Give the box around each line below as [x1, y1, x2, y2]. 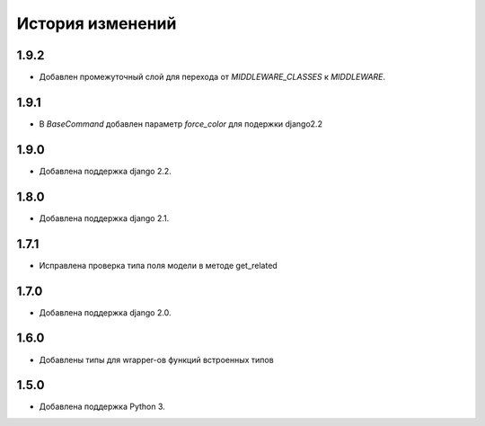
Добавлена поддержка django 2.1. [39, 212, 170, 224]
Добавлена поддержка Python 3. [39, 401, 165, 413]
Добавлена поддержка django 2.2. [39, 165, 172, 176]
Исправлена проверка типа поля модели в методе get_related [39, 260, 278, 271]
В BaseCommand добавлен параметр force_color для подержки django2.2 [39, 118, 323, 129]
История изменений [16, 13, 177, 33]
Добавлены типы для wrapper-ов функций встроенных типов [39, 354, 274, 365]
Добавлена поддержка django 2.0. [39, 306, 172, 318]
